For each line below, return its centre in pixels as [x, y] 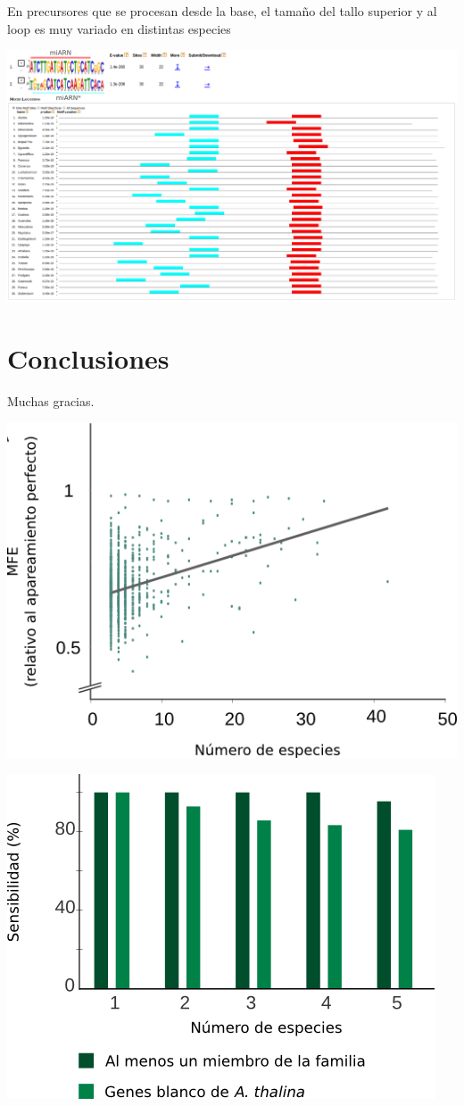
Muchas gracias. [51, 400]
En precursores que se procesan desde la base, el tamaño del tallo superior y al [222, 11]
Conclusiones [88, 358]
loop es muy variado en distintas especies [119, 28]
